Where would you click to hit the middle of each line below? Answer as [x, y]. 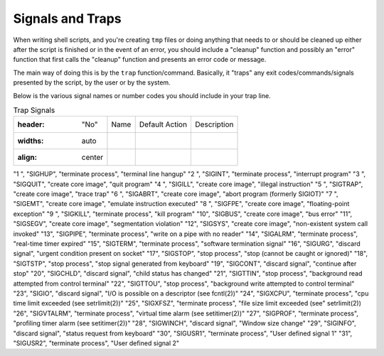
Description [214, 124]
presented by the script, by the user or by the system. [92, 82]
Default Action [163, 124]
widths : [31, 141]
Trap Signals [34, 110]
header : [31, 124]
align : [27, 158]
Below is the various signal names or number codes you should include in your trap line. [142, 95]
